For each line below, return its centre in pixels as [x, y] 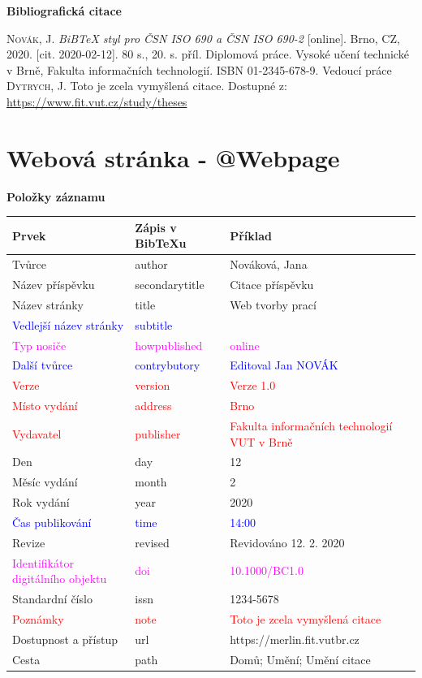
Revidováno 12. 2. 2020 [287, 542]
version [153, 385]
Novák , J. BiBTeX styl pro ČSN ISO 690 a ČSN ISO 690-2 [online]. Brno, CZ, [203, 38]
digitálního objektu [60, 579]
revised [152, 542]
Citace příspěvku [272, 285]
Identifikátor [43, 562]
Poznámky [38, 618]
